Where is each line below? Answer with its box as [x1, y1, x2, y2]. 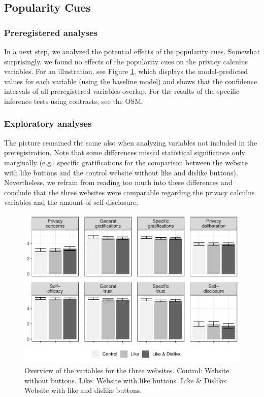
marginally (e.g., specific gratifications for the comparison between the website [4, 157, 248, 167]
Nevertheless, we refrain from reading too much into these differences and [4, 177, 233, 188]
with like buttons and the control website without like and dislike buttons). [4, 167, 238, 177]
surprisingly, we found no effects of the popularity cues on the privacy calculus [4, 56, 248, 66]
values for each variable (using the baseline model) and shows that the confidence [4, 76, 257, 86]
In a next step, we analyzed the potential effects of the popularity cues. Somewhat [4, 46, 260, 56]
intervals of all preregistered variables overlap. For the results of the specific [4, 86, 240, 96]
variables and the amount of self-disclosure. [4, 197, 139, 207]
